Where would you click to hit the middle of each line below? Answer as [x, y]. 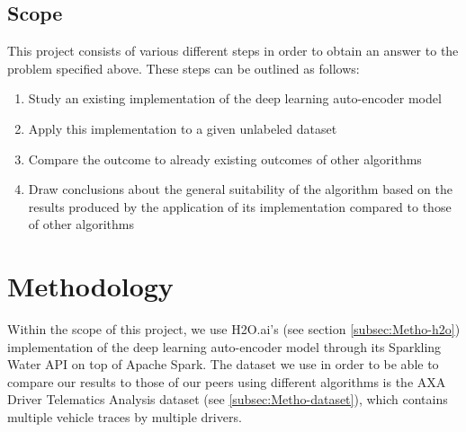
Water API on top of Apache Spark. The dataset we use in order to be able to [223, 364]
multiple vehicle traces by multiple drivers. [125, 417]
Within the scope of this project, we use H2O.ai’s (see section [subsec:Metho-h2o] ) [234, 329]
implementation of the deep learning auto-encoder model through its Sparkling [224, 346]
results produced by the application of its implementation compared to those [240, 206]
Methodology [90, 286]
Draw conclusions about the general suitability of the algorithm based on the [240, 189]
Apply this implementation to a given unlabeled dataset [183, 128]
